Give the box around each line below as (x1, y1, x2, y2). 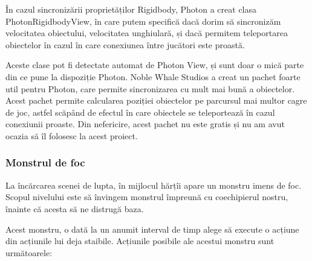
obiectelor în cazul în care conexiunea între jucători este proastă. (5, 38, 245, 51)
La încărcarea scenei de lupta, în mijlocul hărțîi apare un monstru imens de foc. (5, 178, 302, 191)
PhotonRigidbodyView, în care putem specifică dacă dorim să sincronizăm (5, 14, 281, 27)
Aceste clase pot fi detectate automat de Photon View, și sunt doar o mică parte (5, 58, 304, 71)
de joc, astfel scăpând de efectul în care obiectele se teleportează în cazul (5, 105, 275, 118)
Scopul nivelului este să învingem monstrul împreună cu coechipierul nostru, (5, 190, 288, 203)
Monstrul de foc (5, 155, 85, 170)
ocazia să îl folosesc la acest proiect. (5, 129, 138, 142)
